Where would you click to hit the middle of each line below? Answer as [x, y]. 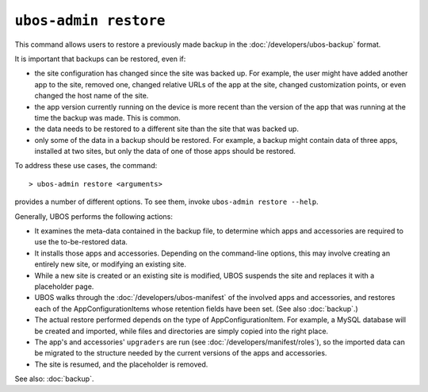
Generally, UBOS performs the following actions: [94, 216]
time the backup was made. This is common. [108, 117]
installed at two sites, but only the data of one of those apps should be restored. [165, 152]
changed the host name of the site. [92, 96]
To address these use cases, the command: [86, 166]
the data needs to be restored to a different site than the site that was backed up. [166, 129]
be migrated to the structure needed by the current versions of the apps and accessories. [181, 353]
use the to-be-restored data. [81, 242]
